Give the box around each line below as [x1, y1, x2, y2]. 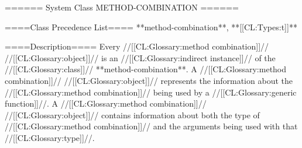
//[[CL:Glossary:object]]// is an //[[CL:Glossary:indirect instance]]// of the [5, 51, 276, 64]
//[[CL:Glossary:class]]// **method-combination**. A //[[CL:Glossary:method [5, 63, 287, 75]
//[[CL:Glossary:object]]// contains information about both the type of [5, 108, 260, 121]
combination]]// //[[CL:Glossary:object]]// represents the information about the [5, 74, 293, 86]
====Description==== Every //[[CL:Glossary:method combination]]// [5, 40, 269, 52]
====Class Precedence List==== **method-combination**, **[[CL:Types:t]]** [5, 20, 297, 33]
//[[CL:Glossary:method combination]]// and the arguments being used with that [5, 120, 298, 132]
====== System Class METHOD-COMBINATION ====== [5, 1, 239, 13]
